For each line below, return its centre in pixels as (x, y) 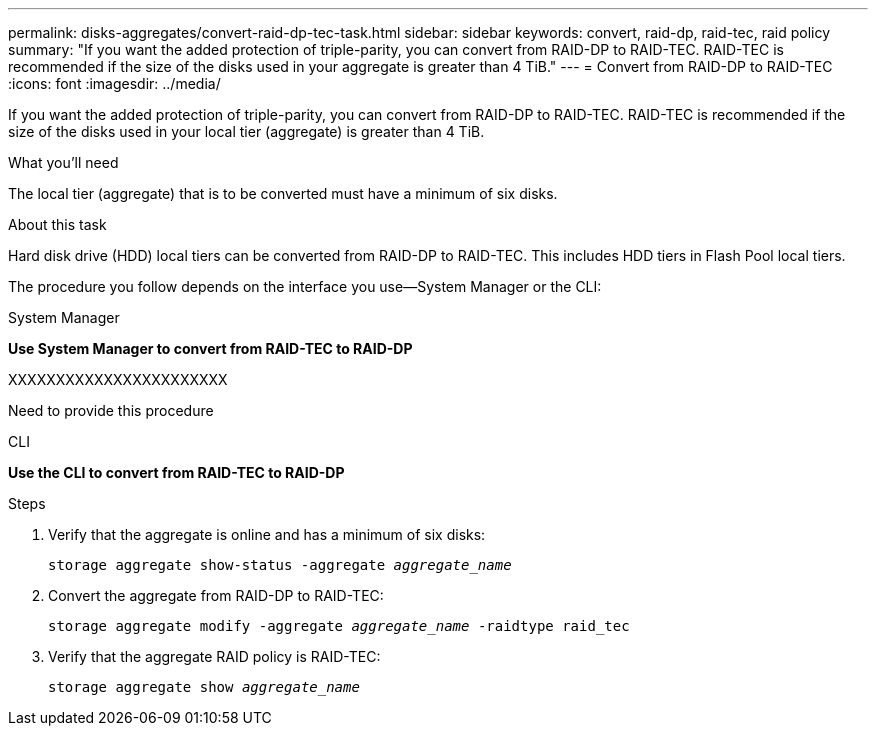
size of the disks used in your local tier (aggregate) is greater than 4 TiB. (246, 131)
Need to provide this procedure (111, 410)
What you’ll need (63, 162)
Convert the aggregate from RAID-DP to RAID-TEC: (216, 595)
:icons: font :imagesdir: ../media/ (114, 83)
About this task (57, 224)
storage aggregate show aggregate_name (204, 687)
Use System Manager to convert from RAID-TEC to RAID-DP (210, 348)
